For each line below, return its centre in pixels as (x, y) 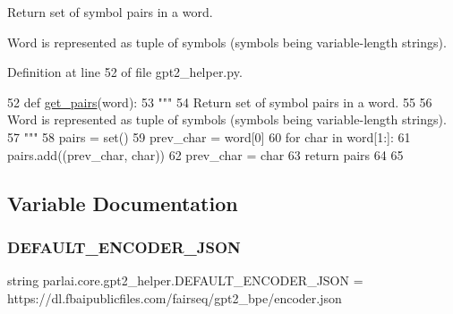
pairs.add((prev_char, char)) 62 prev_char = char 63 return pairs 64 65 (205, 154)
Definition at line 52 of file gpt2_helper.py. (125, 72)
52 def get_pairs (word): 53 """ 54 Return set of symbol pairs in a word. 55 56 (220, 102)
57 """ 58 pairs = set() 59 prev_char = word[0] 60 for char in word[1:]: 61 (209, 136)
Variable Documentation (123, 203)
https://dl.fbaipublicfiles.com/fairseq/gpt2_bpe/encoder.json (175, 297)
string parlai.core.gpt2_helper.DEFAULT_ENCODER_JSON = (185, 280)
